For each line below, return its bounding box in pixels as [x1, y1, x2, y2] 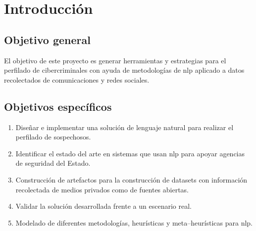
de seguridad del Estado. [15, 158, 91, 168]
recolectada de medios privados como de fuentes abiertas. [15, 184, 189, 194]
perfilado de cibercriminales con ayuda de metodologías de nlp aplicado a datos [4, 65, 245, 75]
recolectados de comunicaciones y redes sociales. [4, 74, 150, 85]
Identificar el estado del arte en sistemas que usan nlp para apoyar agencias [15, 148, 245, 158]
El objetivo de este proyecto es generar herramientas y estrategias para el [4, 55, 226, 65]
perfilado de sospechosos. [15, 132, 91, 142]
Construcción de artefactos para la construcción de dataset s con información [15, 174, 248, 185]
